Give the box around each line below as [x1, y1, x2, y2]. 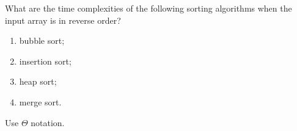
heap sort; [19, 75, 57, 88]
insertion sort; [19, 54, 71, 67]
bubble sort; [19, 34, 65, 47]
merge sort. [19, 95, 62, 108]
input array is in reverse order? [5, 13, 121, 26]
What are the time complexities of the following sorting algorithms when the [5, 2, 292, 14]
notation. [31, 116, 65, 129]
